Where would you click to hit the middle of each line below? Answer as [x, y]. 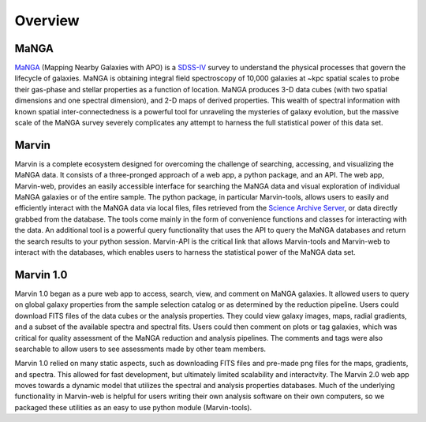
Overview [47, 21]
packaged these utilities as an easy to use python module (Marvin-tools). [133, 407]
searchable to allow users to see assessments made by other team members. [140, 349]
